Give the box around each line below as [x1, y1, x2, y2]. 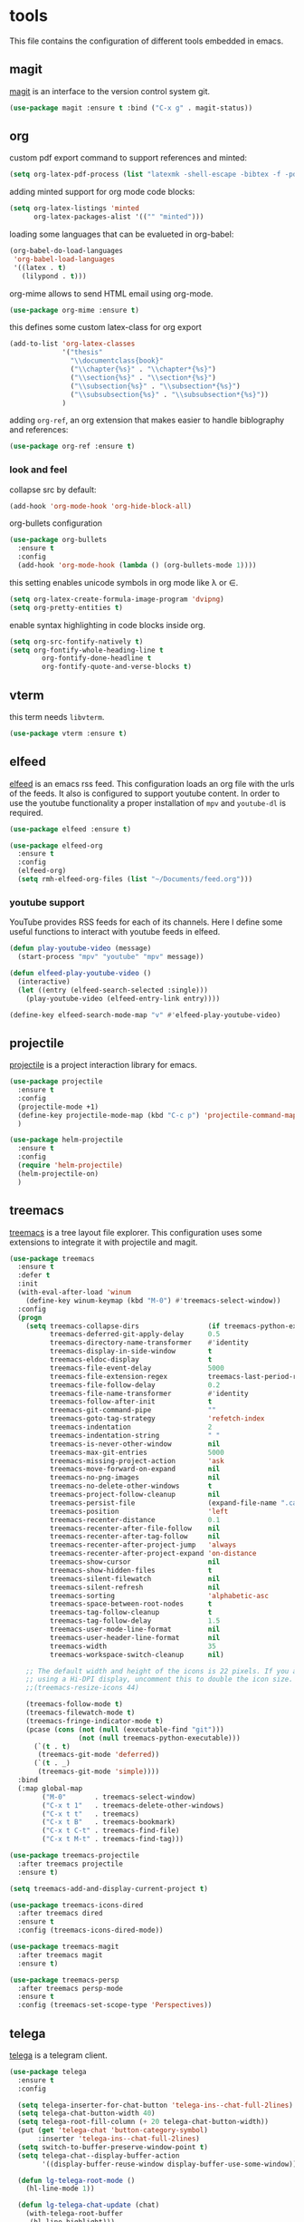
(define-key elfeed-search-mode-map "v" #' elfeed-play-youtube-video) [9, 1010, 281, 1020]
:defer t [17, 1271, 51, 1280]
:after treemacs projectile [17, 1859, 124, 1868]
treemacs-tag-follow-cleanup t [49, 1608, 213, 1617]
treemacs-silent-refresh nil [49, 1583, 221, 1592]
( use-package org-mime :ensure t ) [9, 306, 140, 315]
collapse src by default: [9, 484, 97, 495]
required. [9, 807, 43, 818]
